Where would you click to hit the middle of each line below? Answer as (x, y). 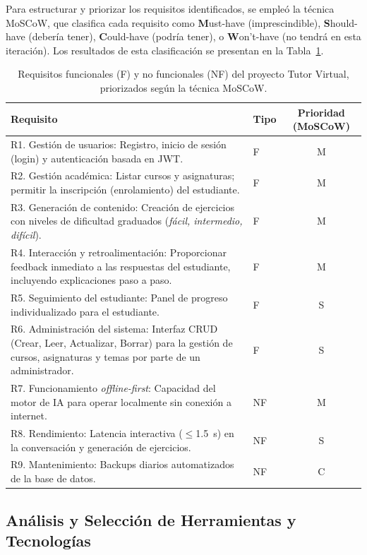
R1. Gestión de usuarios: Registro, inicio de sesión (119, 144)
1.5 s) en (215, 433)
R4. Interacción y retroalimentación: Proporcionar (119, 252)
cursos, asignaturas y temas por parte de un (106, 356)
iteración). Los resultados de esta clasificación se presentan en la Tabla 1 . (165, 50)
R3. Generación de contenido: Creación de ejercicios (123, 207)
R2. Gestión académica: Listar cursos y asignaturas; (123, 175)
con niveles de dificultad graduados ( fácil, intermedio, (127, 221)
